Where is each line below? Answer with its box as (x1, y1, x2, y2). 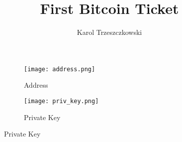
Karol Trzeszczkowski (77, 27, 142, 37)
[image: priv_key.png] (24, 97, 99, 105)
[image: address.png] (24, 65, 95, 73)
